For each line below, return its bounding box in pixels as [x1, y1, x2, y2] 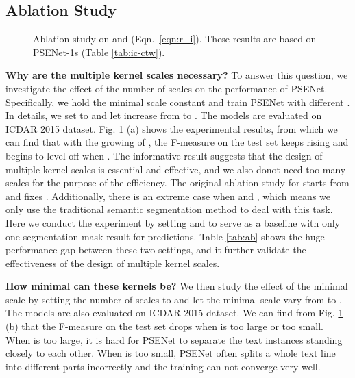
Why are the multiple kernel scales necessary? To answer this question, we [5, 68, 348, 82]
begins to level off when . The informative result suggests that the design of [5, 148, 323, 162]
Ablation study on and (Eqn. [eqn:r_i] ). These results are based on [33, 32, 317, 46]
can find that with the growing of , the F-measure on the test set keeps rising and [5, 135, 349, 149]
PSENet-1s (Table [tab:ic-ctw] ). [33, 45, 165, 59]
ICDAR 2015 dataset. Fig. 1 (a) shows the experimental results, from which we [5, 121, 338, 136]
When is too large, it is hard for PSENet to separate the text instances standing [5, 332, 343, 346]
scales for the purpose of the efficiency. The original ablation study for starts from [5, 175, 350, 190]
